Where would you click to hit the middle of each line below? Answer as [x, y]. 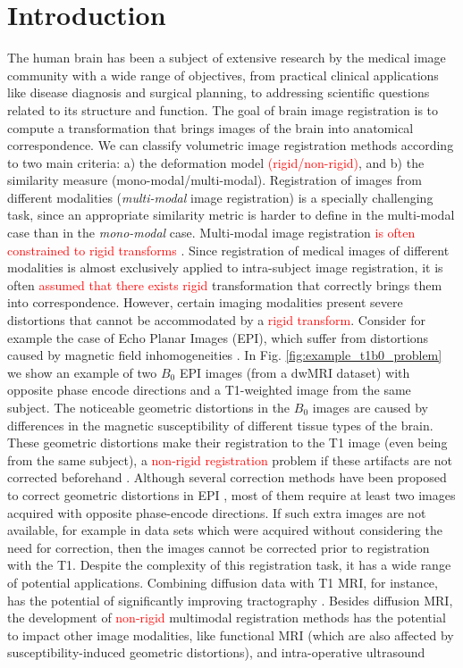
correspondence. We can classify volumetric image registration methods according [231, 145]
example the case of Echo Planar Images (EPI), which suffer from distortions [218, 337]
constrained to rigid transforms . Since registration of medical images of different [228, 250]
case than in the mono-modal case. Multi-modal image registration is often [211, 233]
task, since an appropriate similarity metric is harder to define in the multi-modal [231, 215]
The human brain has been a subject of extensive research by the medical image [227, 58]
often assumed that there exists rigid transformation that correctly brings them [225, 284]
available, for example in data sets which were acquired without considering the [225, 530]
